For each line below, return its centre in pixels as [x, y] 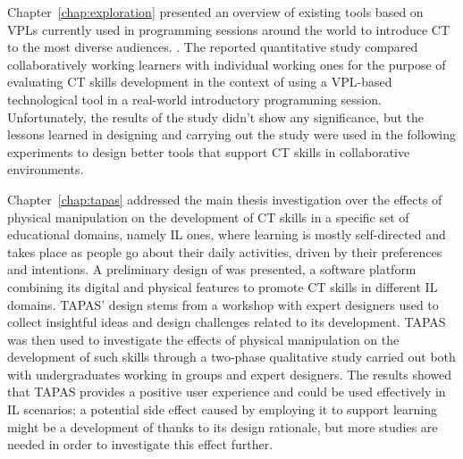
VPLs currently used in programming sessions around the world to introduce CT [229, 29]
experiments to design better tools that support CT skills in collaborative [209, 151]
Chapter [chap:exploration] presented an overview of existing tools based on [215, 12]
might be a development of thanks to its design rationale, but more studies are [223, 426]
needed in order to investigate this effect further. [140, 444]
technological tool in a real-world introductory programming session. [194, 99]
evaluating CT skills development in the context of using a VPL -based [200, 82]
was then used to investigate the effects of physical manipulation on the [203, 339]
